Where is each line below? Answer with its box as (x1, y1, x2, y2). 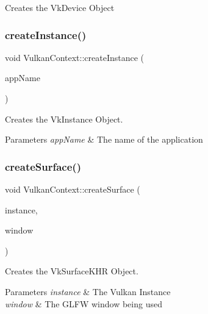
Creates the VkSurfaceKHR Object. (5, 265, 138, 277)
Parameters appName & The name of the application (5, 133, 203, 146)
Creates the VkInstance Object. (5, 112, 123, 125)
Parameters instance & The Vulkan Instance (5, 285, 171, 298)
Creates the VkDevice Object (5, 1, 115, 13)
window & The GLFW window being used (5, 297, 162, 310)
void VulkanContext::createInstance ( (5, 51, 145, 63)
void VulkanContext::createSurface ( (5, 183, 140, 195)
